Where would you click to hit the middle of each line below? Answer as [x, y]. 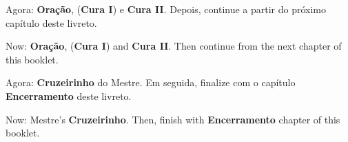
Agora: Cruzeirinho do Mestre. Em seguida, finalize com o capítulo [151, 82]
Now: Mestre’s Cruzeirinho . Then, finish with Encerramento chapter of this [173, 119]
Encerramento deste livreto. [69, 95]
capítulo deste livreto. [51, 22]
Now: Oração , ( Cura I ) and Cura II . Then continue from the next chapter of [174, 46]
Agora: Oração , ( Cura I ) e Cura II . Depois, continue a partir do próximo [166, 9]
